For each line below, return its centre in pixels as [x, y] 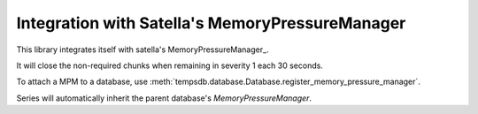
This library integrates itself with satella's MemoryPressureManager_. [143, 49]
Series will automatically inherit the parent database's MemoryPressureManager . [164, 98]
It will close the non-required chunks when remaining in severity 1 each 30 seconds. [170, 65]
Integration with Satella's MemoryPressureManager [211, 23]
